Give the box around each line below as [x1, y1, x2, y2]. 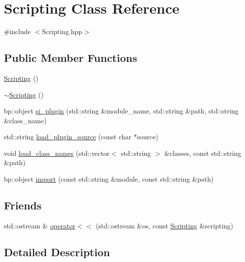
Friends [4, 198, 42, 213]
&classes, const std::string [164, 148, 241, 158]
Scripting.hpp [42, 26, 83, 37]
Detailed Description [4, 244, 110, 259]
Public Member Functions [4, 50, 137, 65]
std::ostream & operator [4, 220, 75, 230]
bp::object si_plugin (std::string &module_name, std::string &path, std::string [4, 106, 239, 116]
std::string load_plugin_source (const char [4, 131, 132, 142]
